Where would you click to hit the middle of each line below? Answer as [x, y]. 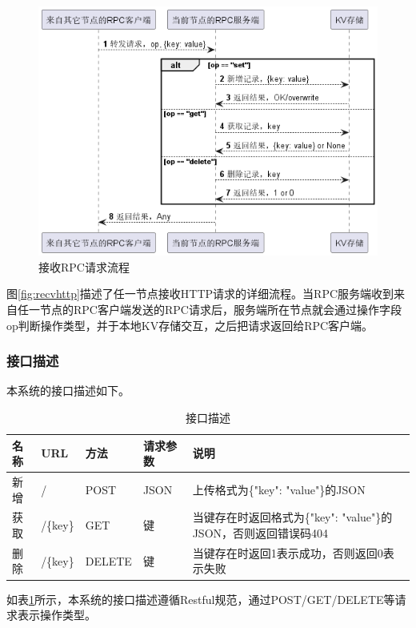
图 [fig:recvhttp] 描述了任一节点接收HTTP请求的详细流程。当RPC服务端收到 [200, 294]
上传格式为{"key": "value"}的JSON [279, 489]
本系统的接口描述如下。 [68, 390]
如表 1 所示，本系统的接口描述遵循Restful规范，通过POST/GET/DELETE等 [201, 599]
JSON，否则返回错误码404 [260, 533]
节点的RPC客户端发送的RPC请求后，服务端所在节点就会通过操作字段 [220, 309]
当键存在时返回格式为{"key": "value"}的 [292, 517]
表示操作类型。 [56, 615]
